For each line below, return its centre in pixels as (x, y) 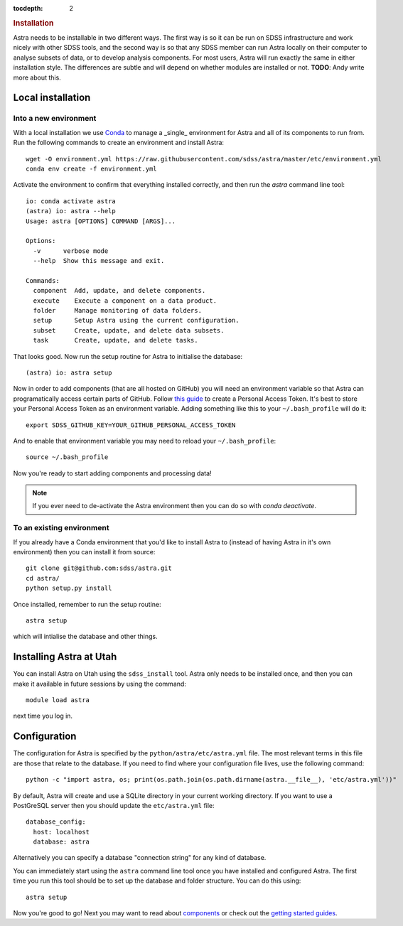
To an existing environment (61, 528)
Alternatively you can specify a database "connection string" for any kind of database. (140, 858)
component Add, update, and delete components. (119, 291)
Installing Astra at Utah (65, 657)
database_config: (56, 822)
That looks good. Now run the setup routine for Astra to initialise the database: (128, 356)
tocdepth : (28, 8)
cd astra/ (43, 578)
